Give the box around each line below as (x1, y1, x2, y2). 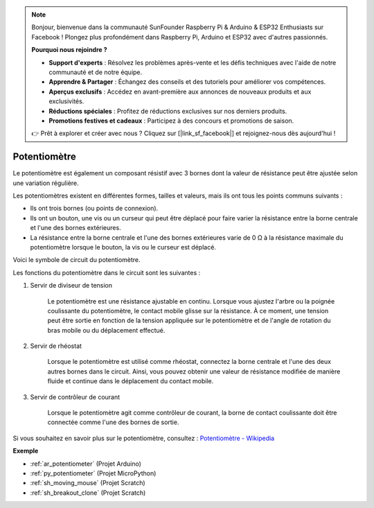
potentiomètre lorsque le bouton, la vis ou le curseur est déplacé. (30, 243, 216, 251)
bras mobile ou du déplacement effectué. (47, 326, 166, 334)
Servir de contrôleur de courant (30, 392, 121, 401)
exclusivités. (48, 97, 84, 105)
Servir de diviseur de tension (30, 281, 113, 290)
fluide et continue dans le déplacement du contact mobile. (47, 377, 214, 385)
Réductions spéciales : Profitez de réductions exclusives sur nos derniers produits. (48, 107, 287, 115)
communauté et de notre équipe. (48, 68, 143, 76)
